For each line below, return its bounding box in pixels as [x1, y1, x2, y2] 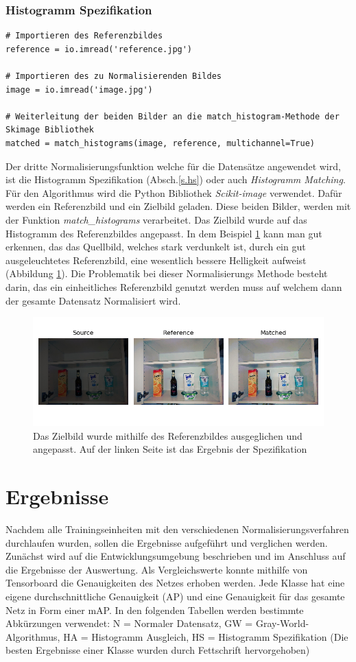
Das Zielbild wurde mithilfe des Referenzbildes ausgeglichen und [33, 428, 302, 442]
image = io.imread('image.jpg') [5, 84, 153, 95]
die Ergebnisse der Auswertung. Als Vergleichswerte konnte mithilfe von [5, 562, 308, 576]
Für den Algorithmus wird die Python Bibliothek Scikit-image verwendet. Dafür [5, 185, 342, 200]
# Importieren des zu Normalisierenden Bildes [5, 71, 222, 81]
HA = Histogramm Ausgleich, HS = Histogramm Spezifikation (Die [63, 629, 348, 643]
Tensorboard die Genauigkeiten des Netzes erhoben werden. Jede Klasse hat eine [5, 576, 345, 590]
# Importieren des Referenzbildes [5, 31, 163, 41]
